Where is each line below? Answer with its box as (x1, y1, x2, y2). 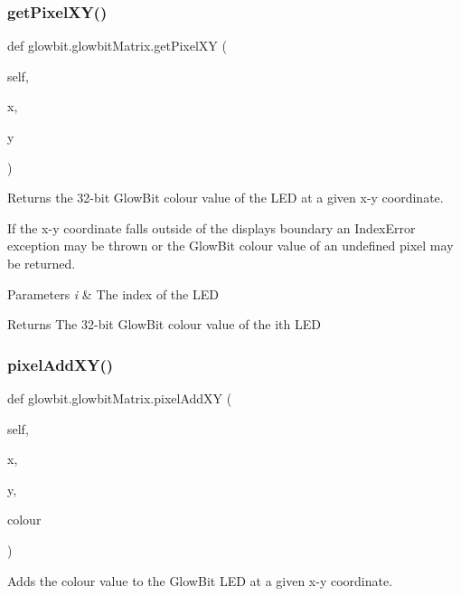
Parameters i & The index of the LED (7, 284, 219, 303)
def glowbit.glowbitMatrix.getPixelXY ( (7, 36, 227, 55)
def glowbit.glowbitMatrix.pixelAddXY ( (7, 388, 232, 407)
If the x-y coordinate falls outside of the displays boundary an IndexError (7, 218, 416, 237)
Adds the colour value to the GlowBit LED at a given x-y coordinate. (7, 571, 393, 590)
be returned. (7, 253, 76, 272)
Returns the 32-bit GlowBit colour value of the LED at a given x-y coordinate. (7, 188, 444, 207)
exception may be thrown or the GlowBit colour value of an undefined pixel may (7, 236, 454, 255)
